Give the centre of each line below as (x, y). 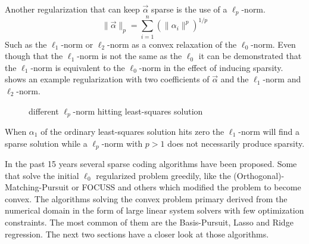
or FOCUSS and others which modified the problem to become (186, 187)
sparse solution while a (46, 143)
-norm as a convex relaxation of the (172, 44)
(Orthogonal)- (259, 175)
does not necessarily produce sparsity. (236, 143)
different (44, 111)
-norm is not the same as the (129, 56)
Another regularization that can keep (72, 9)
